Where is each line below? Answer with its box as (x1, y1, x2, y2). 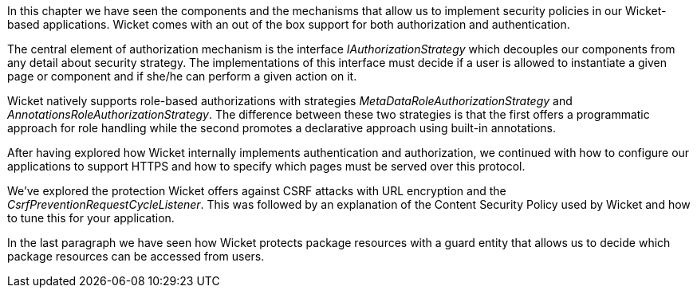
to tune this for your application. (7, 211, 175, 225)
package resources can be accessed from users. (7, 249, 265, 263)
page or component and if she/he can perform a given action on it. (7, 69, 357, 83)
